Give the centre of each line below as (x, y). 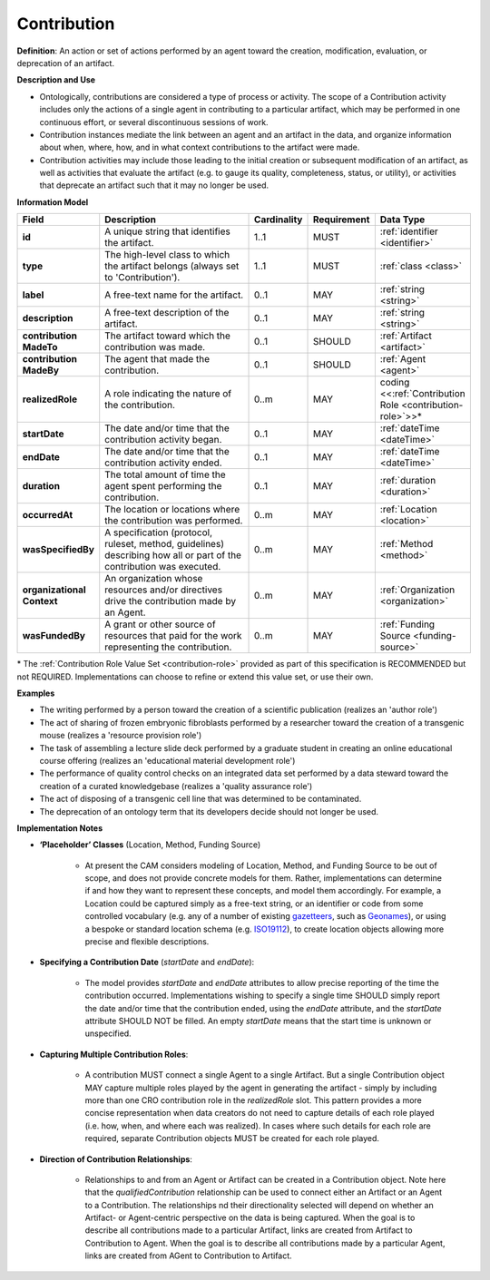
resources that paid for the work (173, 636)
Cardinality (279, 220)
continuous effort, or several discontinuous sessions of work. (154, 122)
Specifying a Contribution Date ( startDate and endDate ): (147, 962)
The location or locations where (172, 510)
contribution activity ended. (163, 463)
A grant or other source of (161, 624)
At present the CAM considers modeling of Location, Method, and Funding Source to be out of (261, 865)
